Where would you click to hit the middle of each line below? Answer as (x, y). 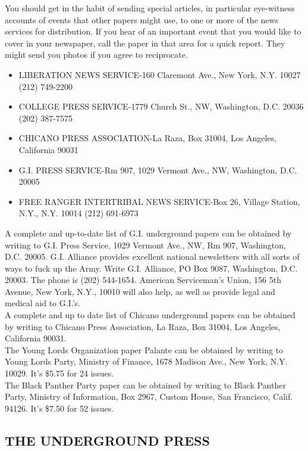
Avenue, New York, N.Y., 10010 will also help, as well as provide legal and (140, 291)
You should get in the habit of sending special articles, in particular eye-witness (150, 8)
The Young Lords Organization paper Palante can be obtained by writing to (144, 349)
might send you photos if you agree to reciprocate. (96, 55)
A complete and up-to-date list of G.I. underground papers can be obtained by (148, 233)
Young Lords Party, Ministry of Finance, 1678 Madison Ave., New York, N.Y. (146, 361)
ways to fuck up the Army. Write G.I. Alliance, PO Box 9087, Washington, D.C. (151, 268)
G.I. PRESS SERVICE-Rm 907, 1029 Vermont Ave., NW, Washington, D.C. (158, 169)
